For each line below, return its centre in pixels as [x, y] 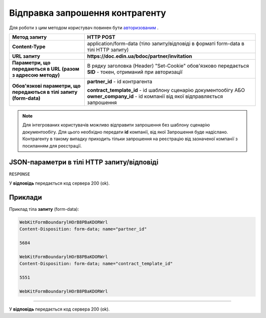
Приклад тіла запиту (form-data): [44, 209]
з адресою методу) [36, 75]
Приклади [26, 197]
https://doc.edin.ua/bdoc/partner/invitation [139, 56]
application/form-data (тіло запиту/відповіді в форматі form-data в [166, 43]
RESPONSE [20, 174]
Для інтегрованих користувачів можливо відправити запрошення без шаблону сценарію [116, 125]
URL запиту [26, 56]
